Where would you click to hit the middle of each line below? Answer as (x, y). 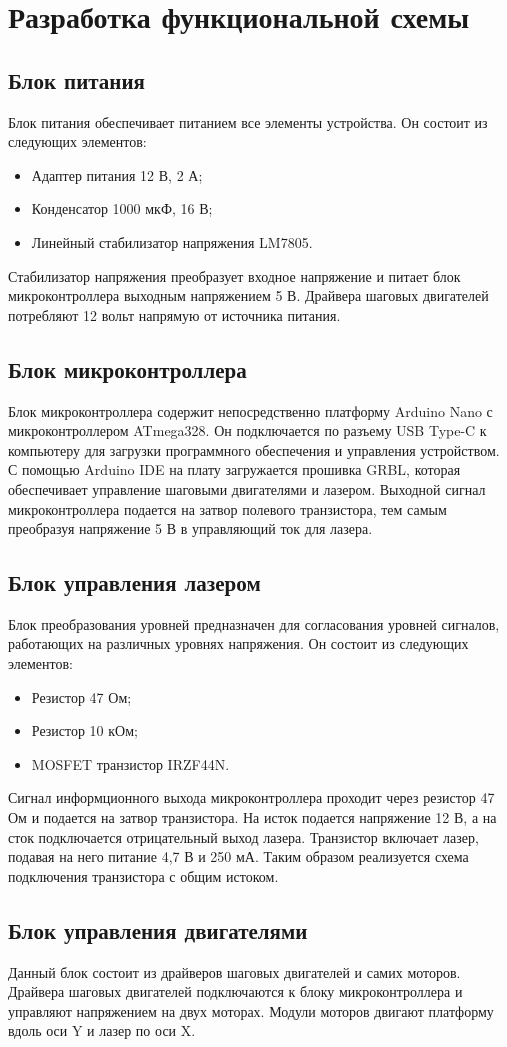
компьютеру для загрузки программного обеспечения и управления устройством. (254, 449)
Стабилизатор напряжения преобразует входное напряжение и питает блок (234, 275)
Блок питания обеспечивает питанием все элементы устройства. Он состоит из (248, 121)
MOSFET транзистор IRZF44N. (130, 763)
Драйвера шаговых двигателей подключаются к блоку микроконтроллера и (235, 991)
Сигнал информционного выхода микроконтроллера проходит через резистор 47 (251, 797)
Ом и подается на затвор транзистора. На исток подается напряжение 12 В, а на (252, 817)
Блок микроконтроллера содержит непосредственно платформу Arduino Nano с (250, 410)
